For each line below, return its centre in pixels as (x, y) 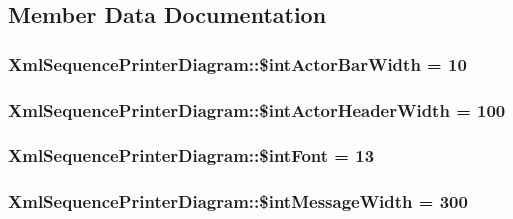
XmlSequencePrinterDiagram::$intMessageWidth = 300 (238, 201)
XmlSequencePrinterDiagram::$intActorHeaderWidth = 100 (257, 109)
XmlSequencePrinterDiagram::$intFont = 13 (191, 155)
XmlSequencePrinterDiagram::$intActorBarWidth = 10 (237, 63)
